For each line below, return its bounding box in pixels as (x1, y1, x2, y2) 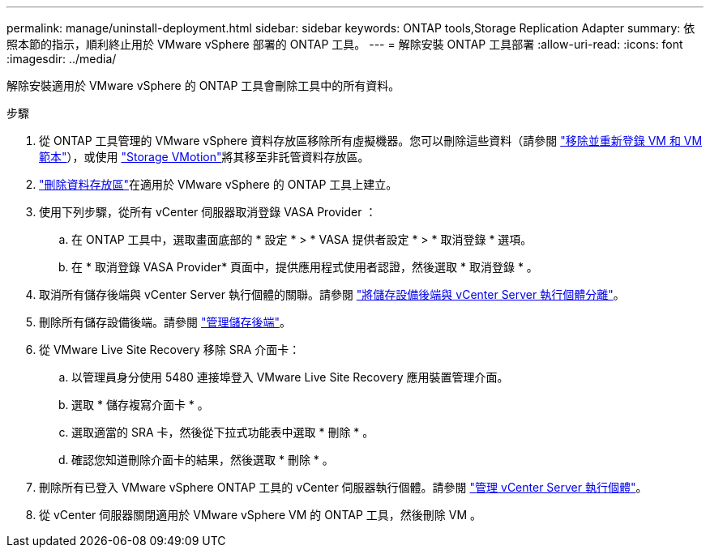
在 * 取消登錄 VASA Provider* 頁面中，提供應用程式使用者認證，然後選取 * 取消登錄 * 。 (71, 260, 538, 274)
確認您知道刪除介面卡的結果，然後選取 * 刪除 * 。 (71, 453, 334, 467)
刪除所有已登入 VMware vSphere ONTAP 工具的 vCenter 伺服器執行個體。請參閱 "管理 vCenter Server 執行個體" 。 (39, 480, 648, 494)
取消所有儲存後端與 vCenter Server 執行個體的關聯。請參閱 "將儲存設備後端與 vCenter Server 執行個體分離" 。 (39, 288, 625, 301)
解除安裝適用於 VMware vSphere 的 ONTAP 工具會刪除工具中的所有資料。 (6, 79, 400, 92)
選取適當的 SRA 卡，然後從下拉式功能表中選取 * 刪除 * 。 (71, 425, 374, 439)
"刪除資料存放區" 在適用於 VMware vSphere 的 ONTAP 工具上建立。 (39, 177, 398, 191)
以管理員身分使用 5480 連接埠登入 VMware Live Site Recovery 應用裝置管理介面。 (71, 370, 509, 384)
